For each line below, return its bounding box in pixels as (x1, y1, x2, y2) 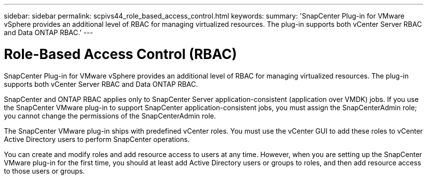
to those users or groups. (4, 166, 85, 175)
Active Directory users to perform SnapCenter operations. (4, 135, 190, 143)
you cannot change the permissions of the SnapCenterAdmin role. (4, 111, 216, 120)
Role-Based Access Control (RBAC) (4, 45, 237, 62)
